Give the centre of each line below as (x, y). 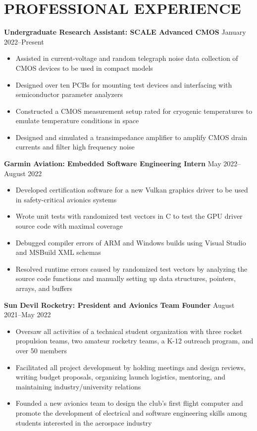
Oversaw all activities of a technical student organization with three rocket (129, 331)
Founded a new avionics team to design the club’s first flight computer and (129, 403)
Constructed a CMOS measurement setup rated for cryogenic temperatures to (134, 111)
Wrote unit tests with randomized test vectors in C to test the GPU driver (129, 216)
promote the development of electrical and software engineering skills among (131, 412)
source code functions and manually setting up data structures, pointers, (126, 278)
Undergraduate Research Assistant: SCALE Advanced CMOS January (125, 32)
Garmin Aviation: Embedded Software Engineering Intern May (113, 164)
